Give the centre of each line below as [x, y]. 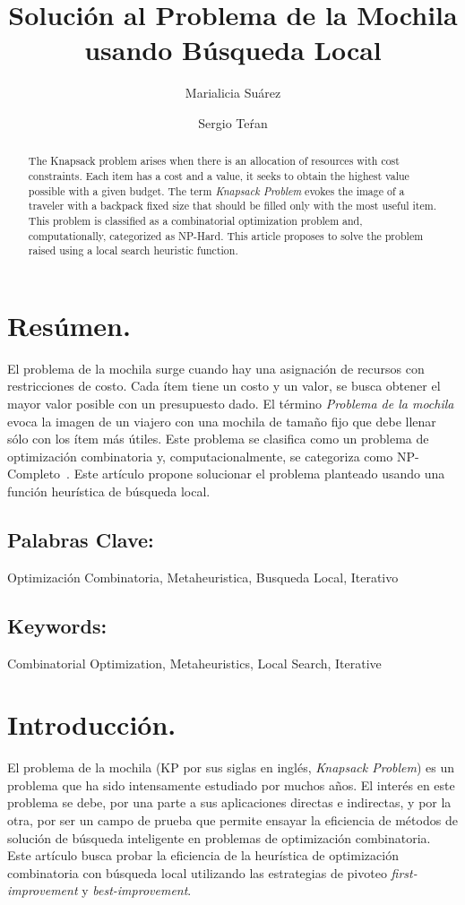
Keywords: [57, 625]
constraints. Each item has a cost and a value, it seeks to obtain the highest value [219, 175]
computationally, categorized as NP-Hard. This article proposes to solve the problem [226, 235]
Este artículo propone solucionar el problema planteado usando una [259, 474]
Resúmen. [69, 325]
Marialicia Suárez [233, 93]
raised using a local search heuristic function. [133, 250]
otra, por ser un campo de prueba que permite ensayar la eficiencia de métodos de [232, 820]
